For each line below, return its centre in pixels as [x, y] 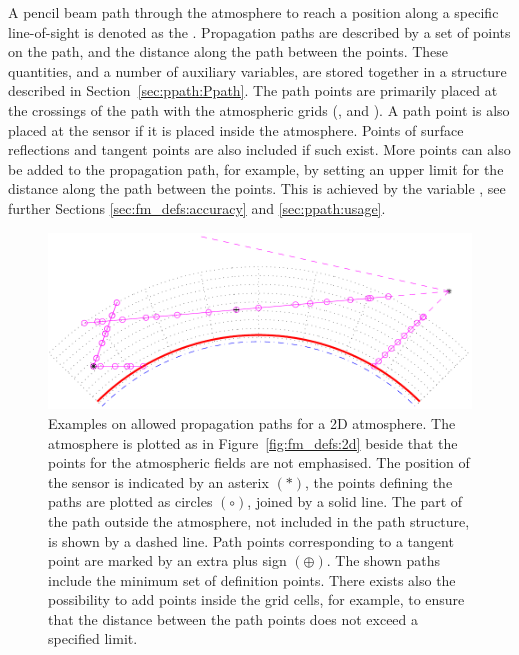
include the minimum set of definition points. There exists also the [252, 579]
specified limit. [93, 638]
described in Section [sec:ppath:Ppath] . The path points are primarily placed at [253, 90]
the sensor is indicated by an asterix [158, 481]
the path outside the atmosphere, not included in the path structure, [259, 520]
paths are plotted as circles [130, 501]
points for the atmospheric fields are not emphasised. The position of [259, 462]
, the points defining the [379, 481]
